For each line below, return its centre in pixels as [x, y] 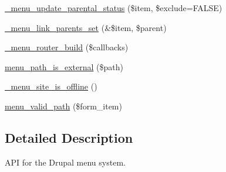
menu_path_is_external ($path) [64, 66]
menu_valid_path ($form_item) [63, 106]
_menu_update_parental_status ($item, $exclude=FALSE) [114, 8]
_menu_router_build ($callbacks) [67, 47]
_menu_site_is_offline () [51, 86]
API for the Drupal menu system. [65, 162]
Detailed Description [69, 137]
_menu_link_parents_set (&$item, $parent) [86, 27]
